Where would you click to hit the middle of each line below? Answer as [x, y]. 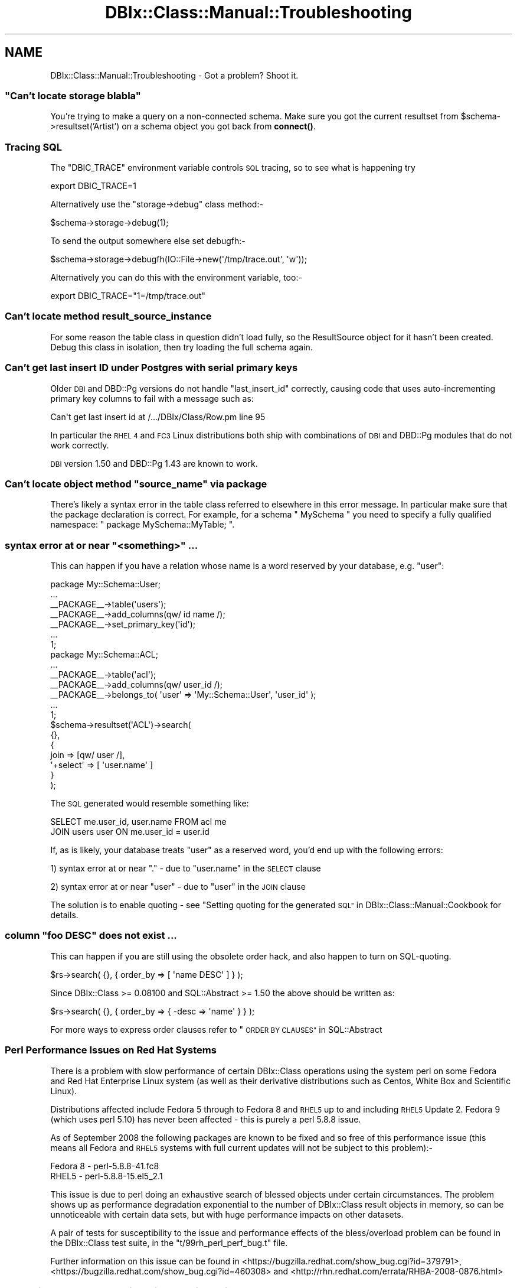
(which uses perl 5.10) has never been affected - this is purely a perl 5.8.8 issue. [206, 1119]
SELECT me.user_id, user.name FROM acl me [138, 822]
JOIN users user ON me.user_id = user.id [130, 832]
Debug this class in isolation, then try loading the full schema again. [181, 347]
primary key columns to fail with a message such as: [152, 398]
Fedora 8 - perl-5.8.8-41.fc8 [105, 1166]
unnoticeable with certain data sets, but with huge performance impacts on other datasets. [227, 1214]
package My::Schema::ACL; [104, 655]
